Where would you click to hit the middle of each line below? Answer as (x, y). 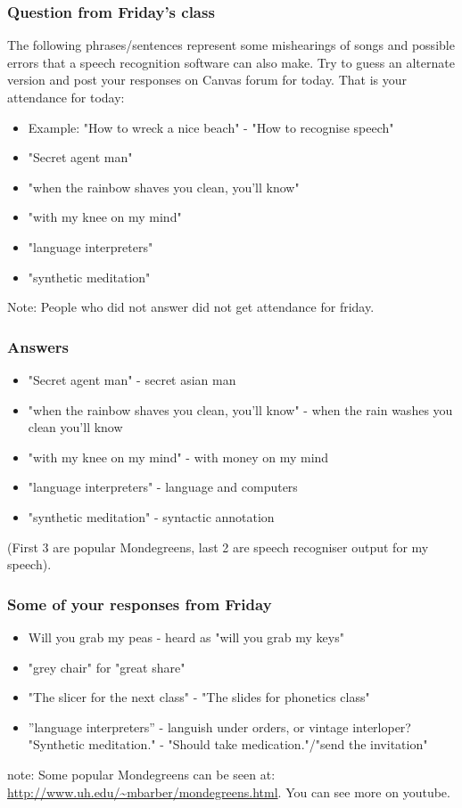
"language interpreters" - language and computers (163, 487)
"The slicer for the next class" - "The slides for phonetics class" (199, 697)
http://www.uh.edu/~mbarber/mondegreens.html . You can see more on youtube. (229, 792)
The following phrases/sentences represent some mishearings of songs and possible (231, 45)
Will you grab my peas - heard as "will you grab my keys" (186, 637)
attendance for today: (66, 97)
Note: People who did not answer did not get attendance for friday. (191, 307)
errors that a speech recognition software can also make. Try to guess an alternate (231, 62)
